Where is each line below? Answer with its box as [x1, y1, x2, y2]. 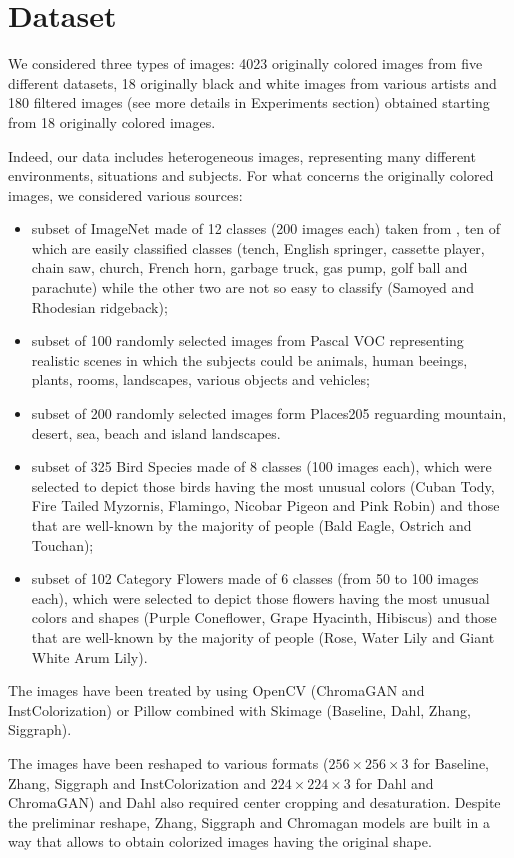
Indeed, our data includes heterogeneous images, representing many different [8, 145, 476, 166]
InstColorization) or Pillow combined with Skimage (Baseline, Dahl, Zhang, [8, 699, 471, 720]
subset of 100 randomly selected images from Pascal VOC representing [31, 330, 464, 351]
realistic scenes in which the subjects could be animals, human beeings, [31, 349, 468, 370]
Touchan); [31, 534, 94, 555]
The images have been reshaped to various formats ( [8, 752, 329, 773]
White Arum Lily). [31, 646, 148, 667]
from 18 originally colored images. [8, 111, 216, 132]
